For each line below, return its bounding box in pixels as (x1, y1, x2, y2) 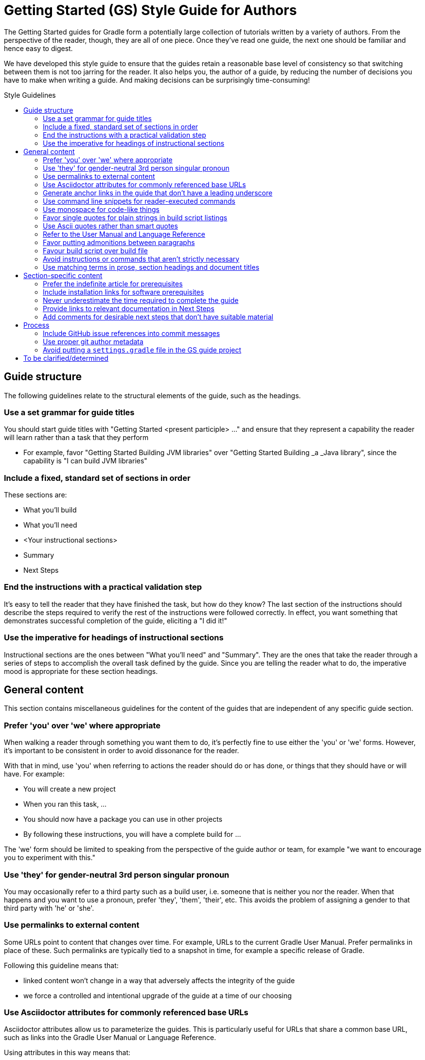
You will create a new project (23, 785, 116, 794)
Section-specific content (23, 271, 103, 280)
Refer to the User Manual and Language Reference (43, 230, 205, 238)
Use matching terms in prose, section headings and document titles (43, 263, 260, 271)
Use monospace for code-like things (43, 205, 159, 213)
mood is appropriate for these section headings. (4, 667, 158, 675)
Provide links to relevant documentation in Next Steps (43, 304, 214, 313)
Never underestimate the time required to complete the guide (43, 296, 239, 304)
